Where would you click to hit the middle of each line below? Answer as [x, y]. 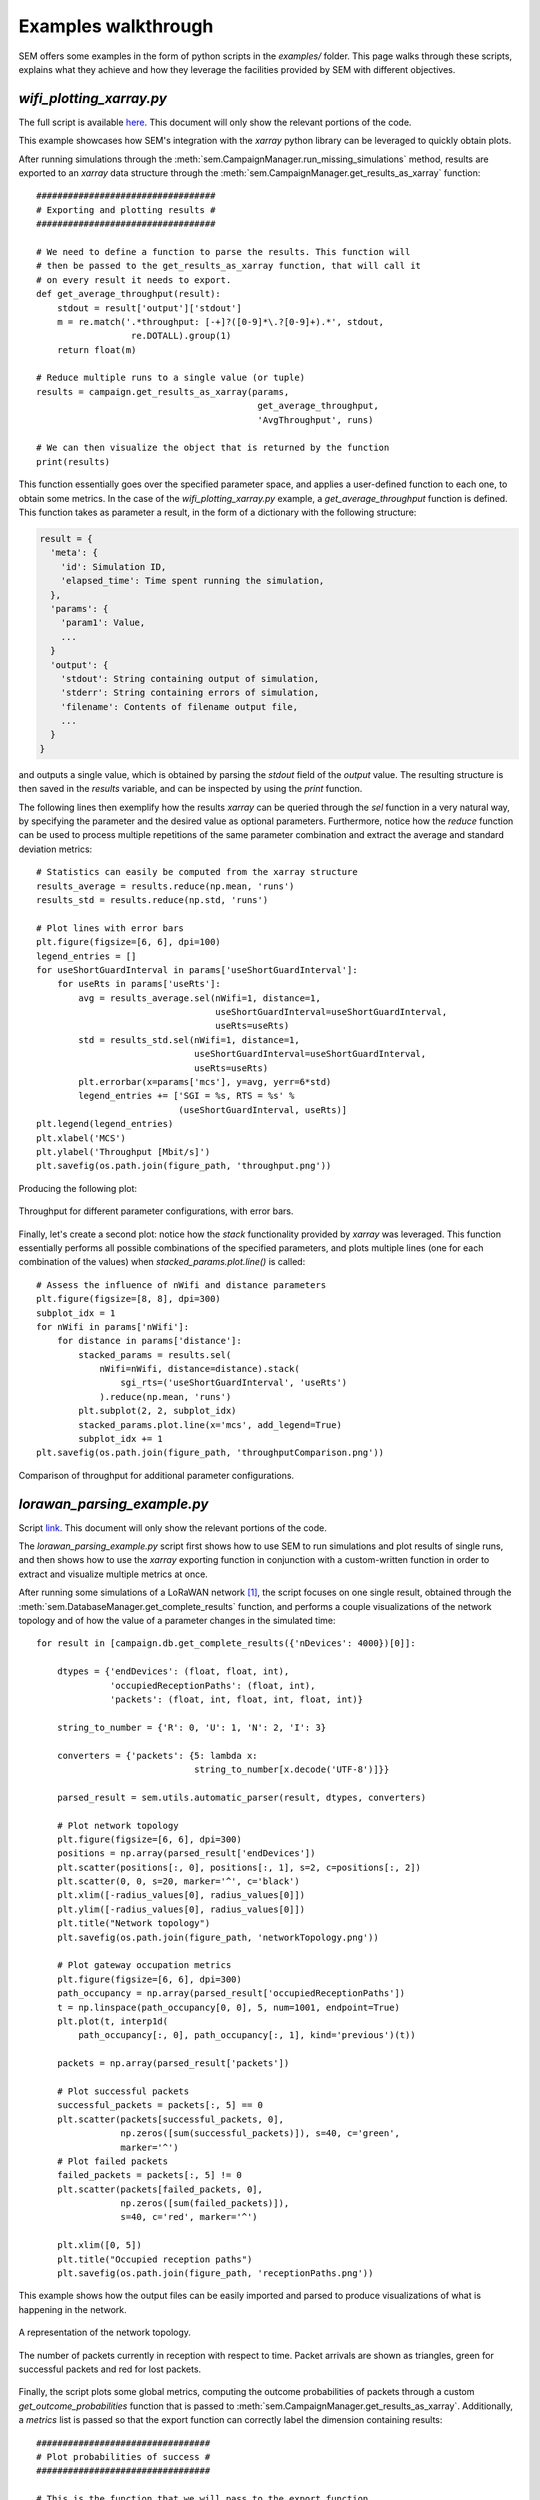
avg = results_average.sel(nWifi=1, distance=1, [200, 998]
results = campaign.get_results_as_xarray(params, [163, 391]
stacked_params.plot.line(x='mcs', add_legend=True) [210, 1424]
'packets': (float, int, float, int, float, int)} [237, 1699]
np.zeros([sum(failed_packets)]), [205, 2203]
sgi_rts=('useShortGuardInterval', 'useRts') [234, 1383]
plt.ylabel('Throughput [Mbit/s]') [123, 1151]
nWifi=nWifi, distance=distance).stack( [199, 1369]
